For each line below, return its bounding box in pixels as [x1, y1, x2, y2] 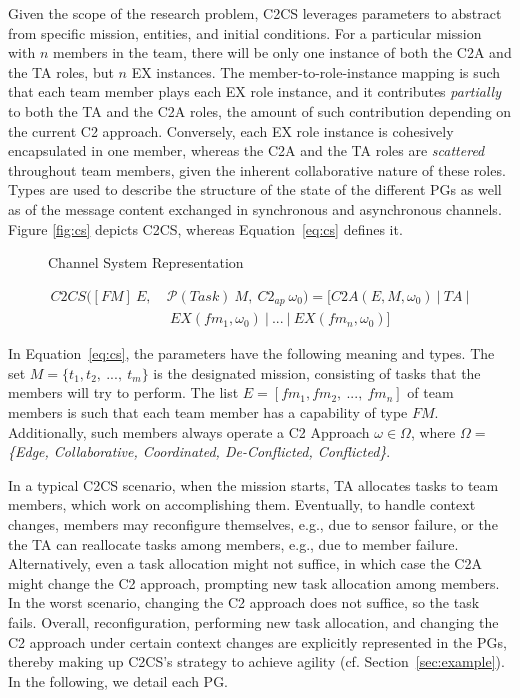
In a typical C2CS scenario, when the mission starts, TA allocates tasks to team [8, 474, 499, 495]
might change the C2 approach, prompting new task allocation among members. [8, 572, 500, 593]
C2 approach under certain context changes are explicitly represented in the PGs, [8, 631, 507, 652]
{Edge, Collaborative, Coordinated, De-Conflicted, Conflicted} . [8, 441, 391, 462]
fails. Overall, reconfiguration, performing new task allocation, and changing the [8, 611, 499, 632]
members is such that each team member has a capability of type [8, 402, 408, 423]
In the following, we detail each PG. [8, 670, 229, 691]
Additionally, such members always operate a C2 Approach [8, 421, 370, 442]
